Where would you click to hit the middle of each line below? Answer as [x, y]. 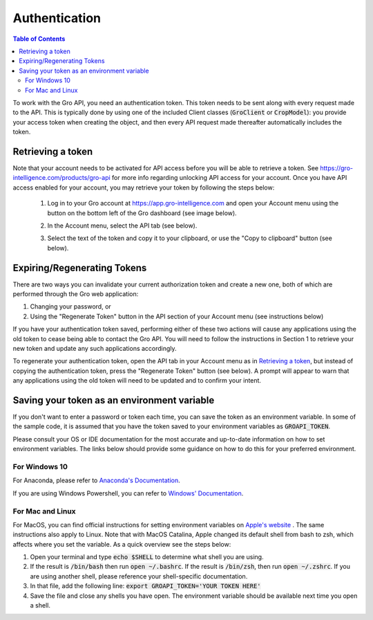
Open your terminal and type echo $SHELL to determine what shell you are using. [147, 557]
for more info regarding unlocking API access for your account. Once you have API [229, 178]
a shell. [40, 605]
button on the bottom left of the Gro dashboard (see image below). [142, 213]
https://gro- [337, 168]
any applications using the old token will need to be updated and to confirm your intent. [137, 381]
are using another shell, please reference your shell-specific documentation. [139, 576]
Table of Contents [39, 39]
